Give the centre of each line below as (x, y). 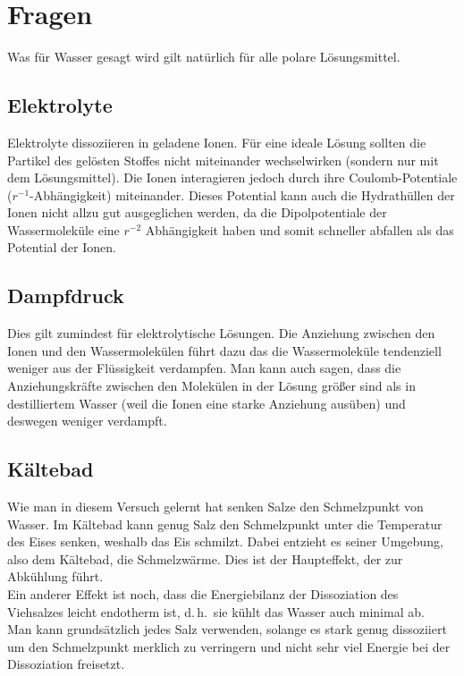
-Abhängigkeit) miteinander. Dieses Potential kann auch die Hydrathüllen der (242, 194)
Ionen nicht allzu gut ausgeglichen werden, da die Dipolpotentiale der (197, 212)
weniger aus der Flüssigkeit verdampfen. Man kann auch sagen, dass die (204, 368)
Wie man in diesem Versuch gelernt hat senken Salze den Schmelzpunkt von (215, 507)
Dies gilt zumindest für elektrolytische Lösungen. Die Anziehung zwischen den (221, 333)
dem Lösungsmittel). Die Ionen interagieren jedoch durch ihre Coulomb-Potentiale (232, 177)
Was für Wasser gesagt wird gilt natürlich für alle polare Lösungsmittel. (204, 57)
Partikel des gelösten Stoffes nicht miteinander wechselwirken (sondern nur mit (223, 160)
